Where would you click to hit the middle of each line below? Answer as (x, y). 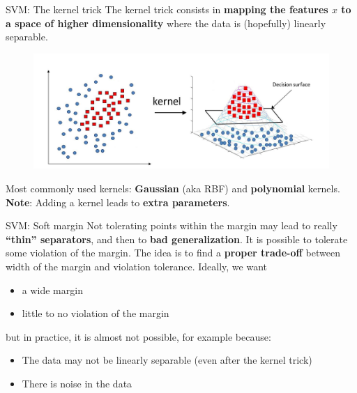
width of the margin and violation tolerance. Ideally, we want (136, 266)
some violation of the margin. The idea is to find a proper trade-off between (173, 253)
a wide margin (52, 290)
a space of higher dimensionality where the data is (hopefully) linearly (166, 23)
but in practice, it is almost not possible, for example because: (138, 336)
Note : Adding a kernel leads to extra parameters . (118, 202)
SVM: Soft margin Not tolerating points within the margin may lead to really (172, 225)
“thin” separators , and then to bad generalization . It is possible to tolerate (177, 239)
